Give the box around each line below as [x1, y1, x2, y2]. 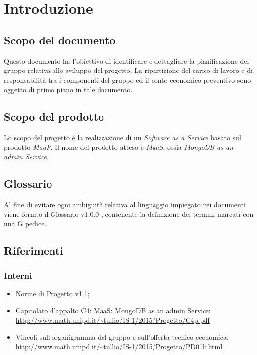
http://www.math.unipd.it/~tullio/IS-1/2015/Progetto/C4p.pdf [15, 315, 210, 325]
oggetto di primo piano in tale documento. [4, 84, 133, 95]
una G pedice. [4, 218, 47, 229]
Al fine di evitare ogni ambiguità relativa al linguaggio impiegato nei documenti [4, 199, 246, 210]
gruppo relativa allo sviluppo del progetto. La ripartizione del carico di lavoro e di [4, 65, 253, 75]
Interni [4, 269, 32, 281]
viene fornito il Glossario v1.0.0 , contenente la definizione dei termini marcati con [4, 209, 254, 219]
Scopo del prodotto [4, 109, 104, 124]
